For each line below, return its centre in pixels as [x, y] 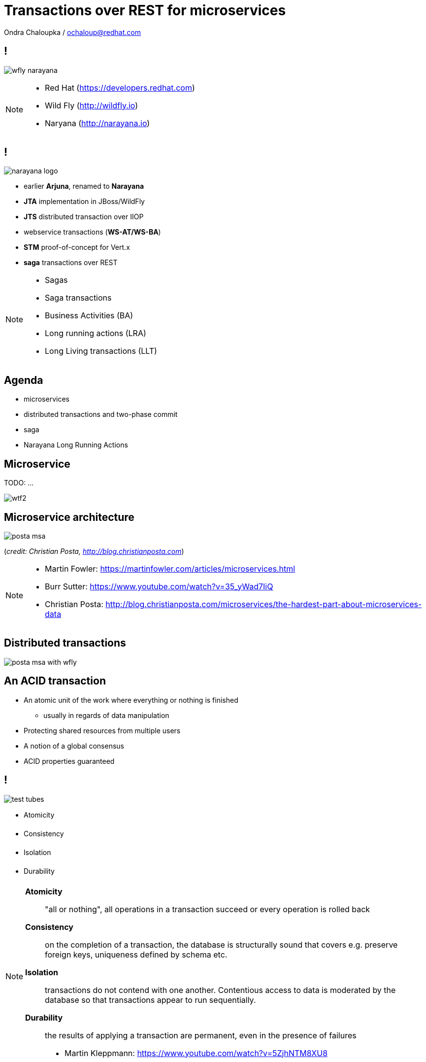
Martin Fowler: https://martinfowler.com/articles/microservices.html [170, 568]
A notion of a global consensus [74, 746]
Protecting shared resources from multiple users [102, 730]
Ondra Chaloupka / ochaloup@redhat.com [72, 32]
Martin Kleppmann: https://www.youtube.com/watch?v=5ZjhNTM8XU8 [196, 1053]
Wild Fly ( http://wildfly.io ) [92, 105]
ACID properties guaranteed [69, 761]
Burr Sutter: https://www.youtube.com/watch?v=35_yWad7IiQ [159, 586]
